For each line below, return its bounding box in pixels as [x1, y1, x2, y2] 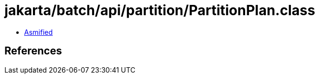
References [4, 45, 62, 57]
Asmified [24, 27, 53, 36]
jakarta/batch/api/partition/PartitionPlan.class [4, 2, 316, 19]
